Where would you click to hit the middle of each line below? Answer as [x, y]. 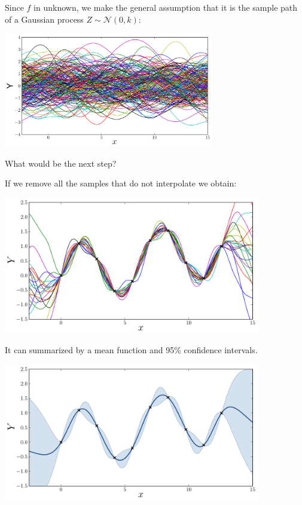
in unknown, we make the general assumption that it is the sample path [166, 7]
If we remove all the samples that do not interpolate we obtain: [121, 183]
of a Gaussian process [44, 19]
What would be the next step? [61, 163]
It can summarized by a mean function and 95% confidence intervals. [131, 350]
